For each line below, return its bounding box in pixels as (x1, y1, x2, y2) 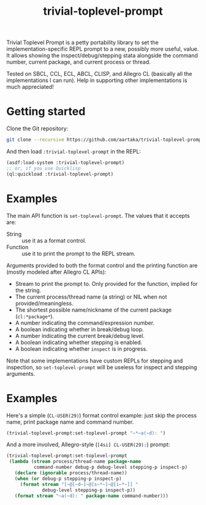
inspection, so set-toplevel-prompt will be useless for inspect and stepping (6, 363, 197, 371)
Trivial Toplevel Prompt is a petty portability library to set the (6, 39, 159, 47)
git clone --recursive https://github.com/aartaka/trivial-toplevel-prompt (6, 137, 204, 143)
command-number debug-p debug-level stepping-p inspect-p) (33, 464, 188, 471)
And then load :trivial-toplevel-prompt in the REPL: (6, 148, 141, 155)
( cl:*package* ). (15, 312, 54, 320)
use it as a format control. (21, 237, 87, 244)
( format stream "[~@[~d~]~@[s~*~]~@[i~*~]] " (20, 481, 139, 487)
